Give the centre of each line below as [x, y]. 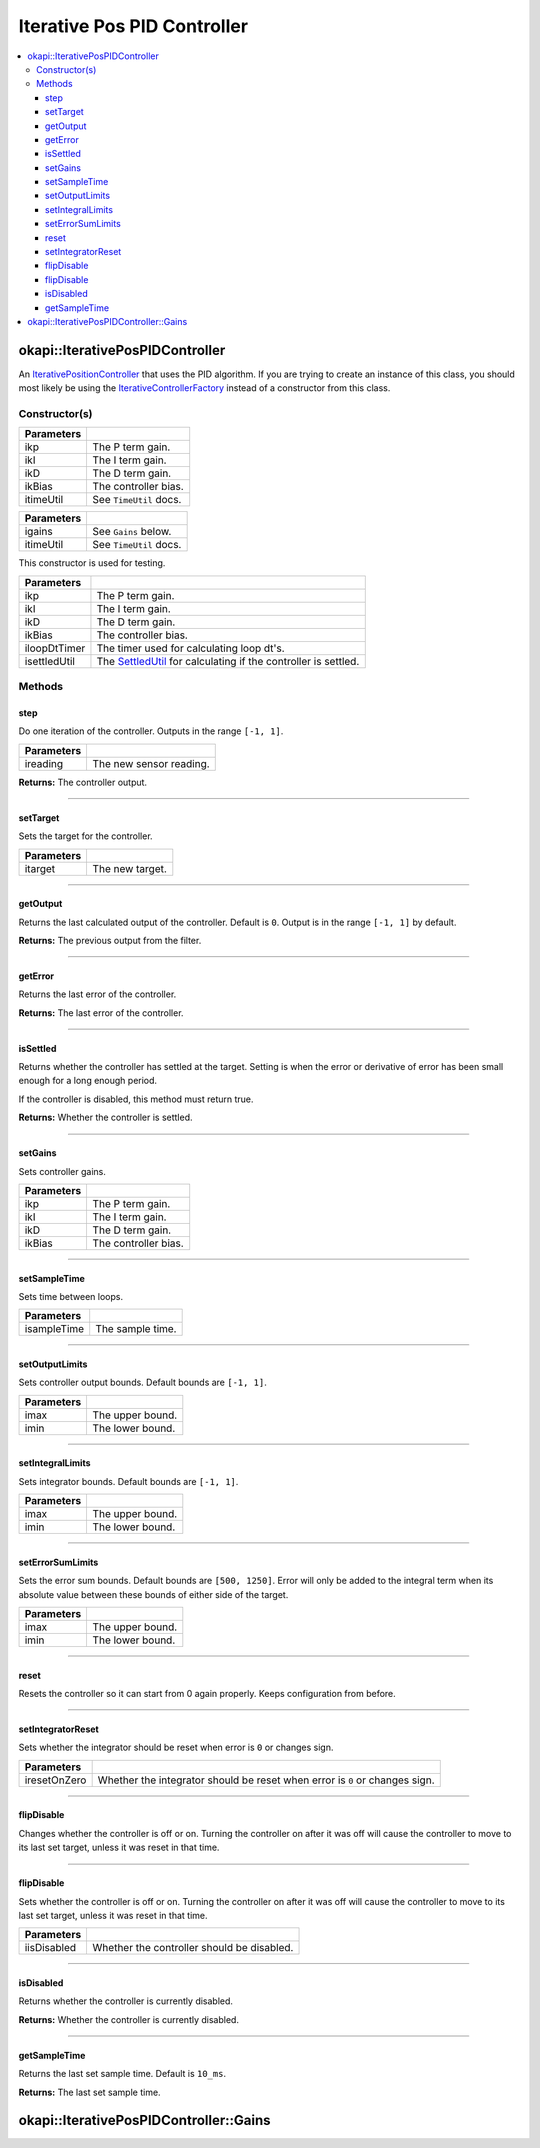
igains [39, 532]
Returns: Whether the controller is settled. [106, 1117]
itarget [40, 868]
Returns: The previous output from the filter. [110, 940]
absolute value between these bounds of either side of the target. [153, 1594]
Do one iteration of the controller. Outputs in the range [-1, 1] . [151, 731]
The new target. [129, 868]
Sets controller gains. [62, 1171]
